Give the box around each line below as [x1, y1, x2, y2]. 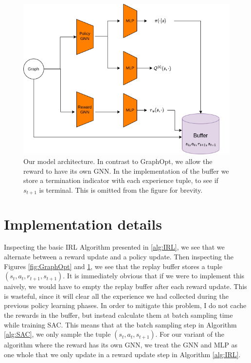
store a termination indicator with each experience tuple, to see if [23, 175, 218, 185]
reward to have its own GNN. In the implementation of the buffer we [23, 165, 229, 176]
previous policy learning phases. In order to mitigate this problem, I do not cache [4, 300, 247, 310]
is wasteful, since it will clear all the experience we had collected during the [4, 290, 229, 301]
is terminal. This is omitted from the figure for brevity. [39, 184, 203, 195]
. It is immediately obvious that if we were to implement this [63, 271, 245, 281]
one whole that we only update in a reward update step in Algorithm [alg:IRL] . [4, 349, 241, 359]
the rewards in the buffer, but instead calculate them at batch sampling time [4, 310, 233, 320]
